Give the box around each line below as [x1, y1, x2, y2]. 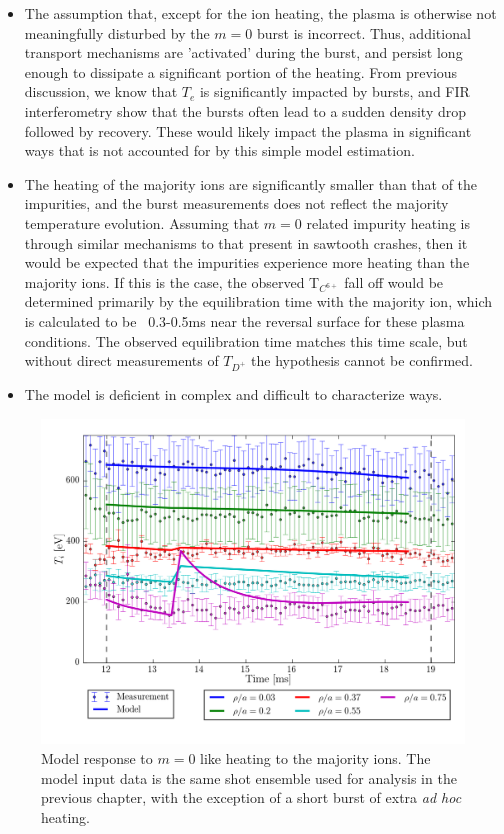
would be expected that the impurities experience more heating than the [24, 252, 470, 273]
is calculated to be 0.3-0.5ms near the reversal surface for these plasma [24, 311, 465, 332]
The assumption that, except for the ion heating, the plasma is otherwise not [24, 3, 497, 23]
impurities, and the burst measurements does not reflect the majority [24, 193, 449, 214]
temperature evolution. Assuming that [24, 212, 260, 233]
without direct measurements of [24, 350, 219, 371]
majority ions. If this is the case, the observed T [24, 271, 320, 292]
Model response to [41, 748, 153, 769]
